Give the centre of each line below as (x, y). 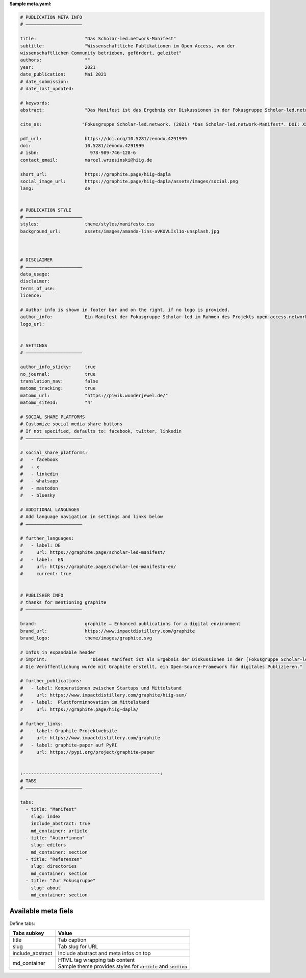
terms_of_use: (38, 288)
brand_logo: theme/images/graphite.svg (86, 638)
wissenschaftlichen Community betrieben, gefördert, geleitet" (101, 53)
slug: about (46, 888)
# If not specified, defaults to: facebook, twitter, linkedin (101, 431)
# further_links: (42, 724)
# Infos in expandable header (58, 652)
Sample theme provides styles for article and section (122, 966)
